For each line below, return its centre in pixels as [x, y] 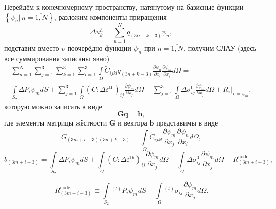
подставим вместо [32, 47]
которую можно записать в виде [53, 106]
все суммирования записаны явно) [57, 58]
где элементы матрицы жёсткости [56, 123]
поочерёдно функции [99, 47]
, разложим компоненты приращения [110, 16]
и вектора [132, 123]
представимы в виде [187, 123]
